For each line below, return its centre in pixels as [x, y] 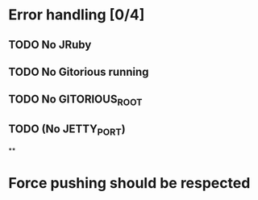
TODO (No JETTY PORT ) [67, 130]
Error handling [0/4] [77, 15]
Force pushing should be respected [129, 183]
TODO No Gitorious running [79, 71]
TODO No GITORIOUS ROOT [75, 100]
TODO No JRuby [50, 45]
